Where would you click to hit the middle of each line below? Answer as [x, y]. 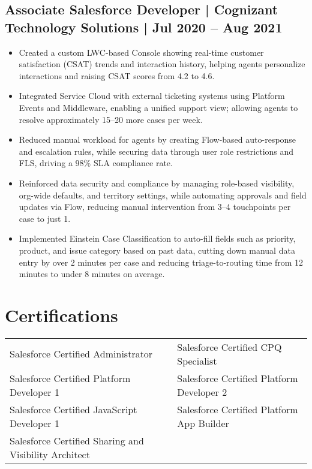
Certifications [61, 315]
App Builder [203, 423]
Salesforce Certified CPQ [229, 347]
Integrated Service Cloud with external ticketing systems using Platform [152, 96]
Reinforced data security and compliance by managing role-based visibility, [157, 183]
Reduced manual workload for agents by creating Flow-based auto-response [157, 139]
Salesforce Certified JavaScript [73, 409]
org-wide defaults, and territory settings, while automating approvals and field [163, 195]
